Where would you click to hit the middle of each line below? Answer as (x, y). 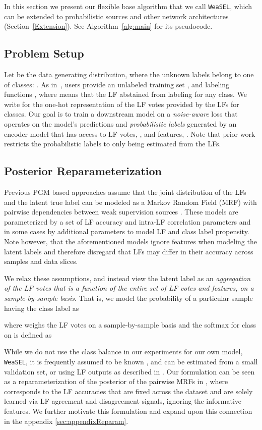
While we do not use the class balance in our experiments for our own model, (123, 352)
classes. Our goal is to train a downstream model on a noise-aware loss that (121, 114)
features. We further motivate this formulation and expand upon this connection (128, 411)
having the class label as (42, 308)
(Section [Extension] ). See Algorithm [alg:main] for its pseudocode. (108, 26)
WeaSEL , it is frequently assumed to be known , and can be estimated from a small (131, 361)
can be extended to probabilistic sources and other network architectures (116, 16)
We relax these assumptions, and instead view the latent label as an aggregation (127, 278)
